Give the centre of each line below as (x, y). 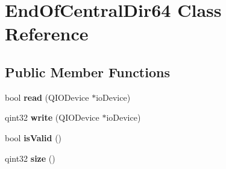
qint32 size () (30, 158)
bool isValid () (33, 137)
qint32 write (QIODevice (52, 117)
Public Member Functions (87, 72)
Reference (47, 33)
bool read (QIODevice (47, 97)
